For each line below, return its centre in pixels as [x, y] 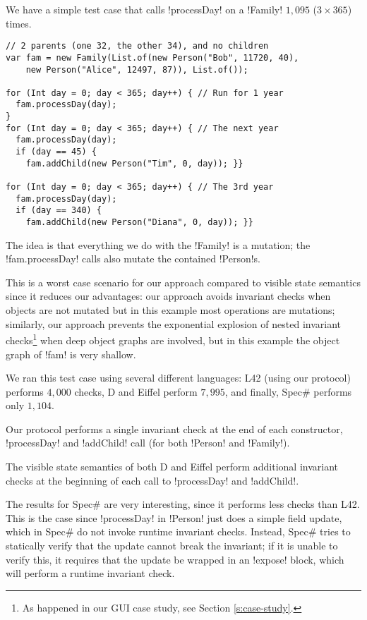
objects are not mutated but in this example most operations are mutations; [170, 310]
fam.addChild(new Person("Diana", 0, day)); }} [139, 223]
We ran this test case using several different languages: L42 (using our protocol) [178, 378]
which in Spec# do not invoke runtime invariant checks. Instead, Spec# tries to [178, 531]
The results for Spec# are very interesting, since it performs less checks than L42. [183, 504]
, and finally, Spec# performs [288, 391]
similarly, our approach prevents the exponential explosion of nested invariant [173, 323]
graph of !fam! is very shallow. [71, 354]
